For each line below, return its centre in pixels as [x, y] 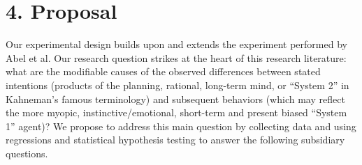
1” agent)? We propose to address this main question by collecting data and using [181, 126]
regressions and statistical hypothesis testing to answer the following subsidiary [175, 140]
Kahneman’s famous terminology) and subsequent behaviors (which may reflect [175, 99]
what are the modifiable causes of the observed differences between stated [163, 71]
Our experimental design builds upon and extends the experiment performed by [176, 44]
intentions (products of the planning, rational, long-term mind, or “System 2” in [178, 85]
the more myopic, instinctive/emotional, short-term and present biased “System [176, 112]
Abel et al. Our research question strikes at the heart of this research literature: [176, 57]
